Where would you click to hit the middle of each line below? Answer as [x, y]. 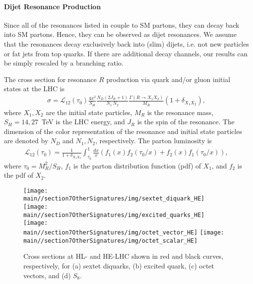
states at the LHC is [34, 89]
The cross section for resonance [50, 79]
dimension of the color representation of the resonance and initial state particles [123, 131]
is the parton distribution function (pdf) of [137, 165]
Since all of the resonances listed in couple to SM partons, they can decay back [122, 25]
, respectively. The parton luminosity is [154, 141]
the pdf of [19, 175]
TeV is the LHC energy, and [83, 122]
